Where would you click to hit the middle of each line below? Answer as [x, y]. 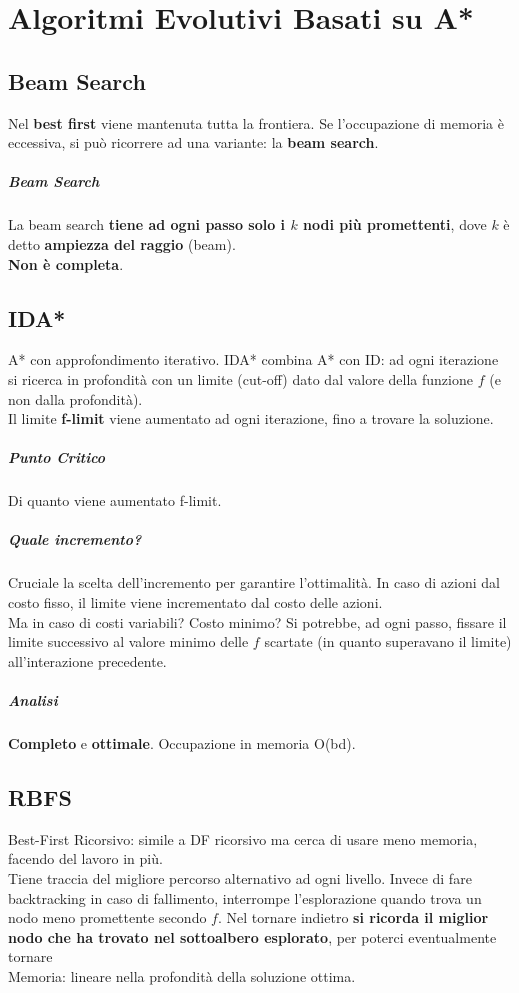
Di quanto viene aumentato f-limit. [115, 500]
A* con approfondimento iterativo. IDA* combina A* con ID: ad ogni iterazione [253, 359]
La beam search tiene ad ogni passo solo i [147, 224]
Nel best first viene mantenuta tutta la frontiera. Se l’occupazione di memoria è [256, 122]
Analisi [33, 699]
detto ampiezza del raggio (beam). [122, 243]
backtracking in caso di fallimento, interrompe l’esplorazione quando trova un [245, 897]
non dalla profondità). [75, 398]
